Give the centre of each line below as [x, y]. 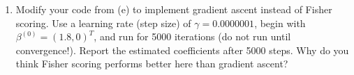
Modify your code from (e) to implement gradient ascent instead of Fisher [174, 9]
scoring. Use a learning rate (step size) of [103, 23]
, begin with [280, 23]
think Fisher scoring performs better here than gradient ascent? [152, 64]
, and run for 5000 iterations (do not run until [192, 36]
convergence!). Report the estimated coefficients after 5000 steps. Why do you [182, 50]
